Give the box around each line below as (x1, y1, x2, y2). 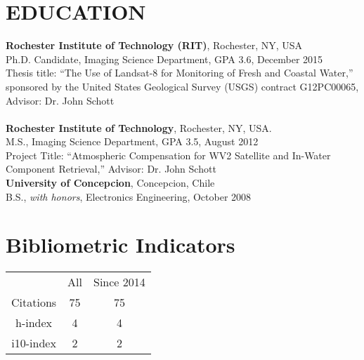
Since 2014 (93, 274, 145, 291)
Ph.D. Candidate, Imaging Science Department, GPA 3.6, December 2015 (6, 51, 323, 66)
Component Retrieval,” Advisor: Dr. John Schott (6, 161, 216, 176)
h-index (15, 314, 53, 331)
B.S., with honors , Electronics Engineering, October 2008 (6, 189, 252, 204)
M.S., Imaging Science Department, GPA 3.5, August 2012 (6, 134, 259, 149)
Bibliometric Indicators (6, 230, 235, 259)
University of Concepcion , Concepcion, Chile (6, 175, 215, 190)
